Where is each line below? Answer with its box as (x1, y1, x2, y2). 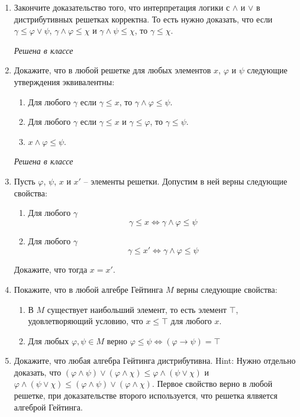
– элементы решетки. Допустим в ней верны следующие (83, 174, 288, 187)
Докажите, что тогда (14, 263, 88, 276)
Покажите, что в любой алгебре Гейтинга (14, 283, 163, 295)
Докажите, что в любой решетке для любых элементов (14, 64, 211, 76)
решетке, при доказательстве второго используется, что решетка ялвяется (14, 389, 278, 402)
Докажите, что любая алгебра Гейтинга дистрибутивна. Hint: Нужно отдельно (14, 354, 296, 367)
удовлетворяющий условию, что (28, 315, 143, 327)
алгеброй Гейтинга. (14, 400, 83, 413)
